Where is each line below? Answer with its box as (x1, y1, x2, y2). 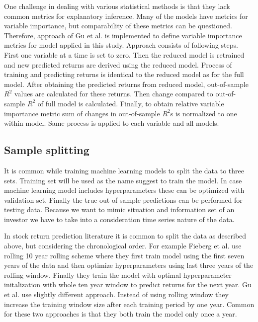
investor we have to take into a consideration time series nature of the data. (4, 214, 235, 224)
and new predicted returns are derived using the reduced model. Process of (4, 59, 232, 70)
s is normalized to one (170, 108, 237, 118)
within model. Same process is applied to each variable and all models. (4, 118, 219, 128)
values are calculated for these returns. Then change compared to (14, 88, 213, 99)
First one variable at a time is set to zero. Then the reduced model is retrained (4, 49, 245, 60)
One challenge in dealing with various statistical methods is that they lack (4, 1, 230, 11)
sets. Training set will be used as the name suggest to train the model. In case (4, 175, 242, 185)
